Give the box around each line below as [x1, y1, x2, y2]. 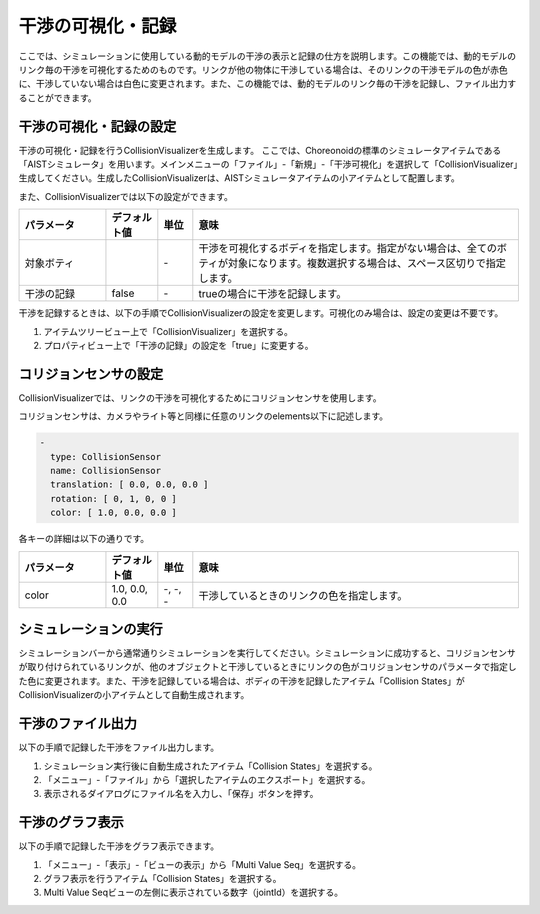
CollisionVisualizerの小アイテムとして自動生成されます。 [18, 689, 250, 701]
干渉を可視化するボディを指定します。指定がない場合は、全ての [198, 241, 498, 255]
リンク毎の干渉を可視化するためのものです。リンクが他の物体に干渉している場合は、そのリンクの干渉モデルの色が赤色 [18, 63, 509, 75]
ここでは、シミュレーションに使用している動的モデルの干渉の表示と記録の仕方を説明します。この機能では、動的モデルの [18, 50, 517, 62]
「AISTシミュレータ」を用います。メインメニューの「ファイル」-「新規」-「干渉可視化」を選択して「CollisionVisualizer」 [18, 158, 519, 170]
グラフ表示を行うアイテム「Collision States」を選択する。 [43, 873, 282, 885]
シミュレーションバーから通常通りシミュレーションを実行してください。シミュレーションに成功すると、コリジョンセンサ [18, 647, 516, 659]
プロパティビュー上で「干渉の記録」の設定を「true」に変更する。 [43, 339, 314, 351]
